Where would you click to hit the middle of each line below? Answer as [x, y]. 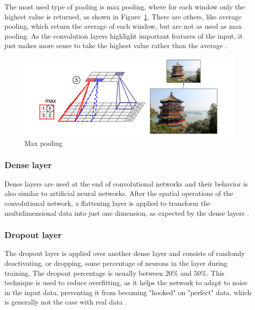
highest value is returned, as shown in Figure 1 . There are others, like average [123, 16]
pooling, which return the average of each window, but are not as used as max [123, 26]
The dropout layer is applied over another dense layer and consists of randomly [125, 253]
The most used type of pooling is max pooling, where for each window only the [125, 6]
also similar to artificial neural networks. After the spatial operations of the [119, 193]
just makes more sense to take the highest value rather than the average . [116, 45]
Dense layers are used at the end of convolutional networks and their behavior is [126, 183]
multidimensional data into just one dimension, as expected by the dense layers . [127, 213]
